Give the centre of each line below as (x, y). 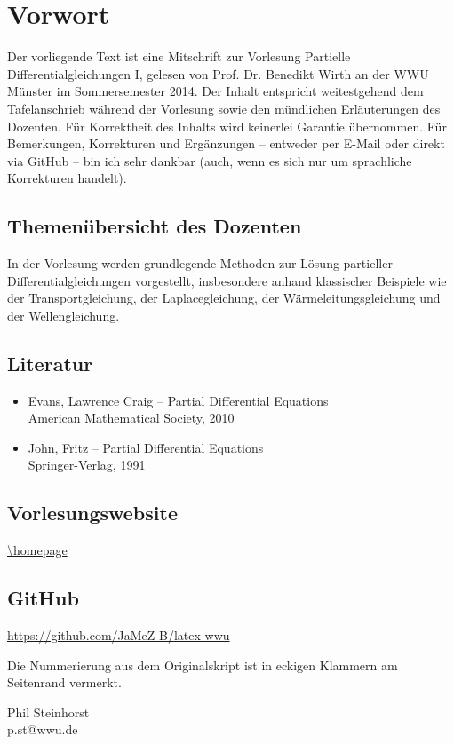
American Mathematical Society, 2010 (131, 418)
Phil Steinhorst (48, 712)
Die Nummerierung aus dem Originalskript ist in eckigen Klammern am (203, 665)
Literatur (50, 363)
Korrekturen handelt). (67, 178)
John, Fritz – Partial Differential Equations (146, 447)
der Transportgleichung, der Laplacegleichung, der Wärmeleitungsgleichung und (224, 298)
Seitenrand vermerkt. (64, 682)
